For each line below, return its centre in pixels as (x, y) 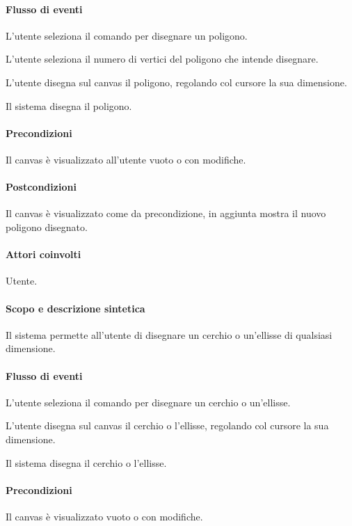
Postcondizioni (41, 187)
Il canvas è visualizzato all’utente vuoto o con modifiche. (126, 159)
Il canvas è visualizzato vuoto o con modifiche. (104, 516)
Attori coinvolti (43, 254)
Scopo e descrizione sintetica (75, 308)
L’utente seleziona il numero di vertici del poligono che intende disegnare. (162, 59)
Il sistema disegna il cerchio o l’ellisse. (86, 462)
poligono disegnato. (47, 226)
